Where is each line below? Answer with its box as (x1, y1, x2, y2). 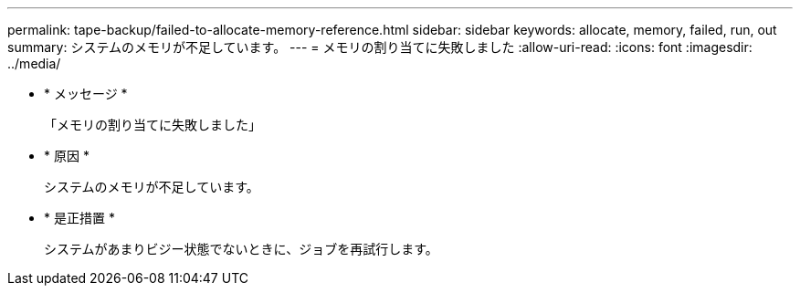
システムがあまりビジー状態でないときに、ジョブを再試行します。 (44, 241, 438, 256)
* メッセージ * (44, 86, 128, 101)
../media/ (7, 56, 61, 71)
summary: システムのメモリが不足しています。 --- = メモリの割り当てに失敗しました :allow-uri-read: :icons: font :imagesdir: (7, 39, 753, 55)
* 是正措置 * (44, 210, 115, 225)
